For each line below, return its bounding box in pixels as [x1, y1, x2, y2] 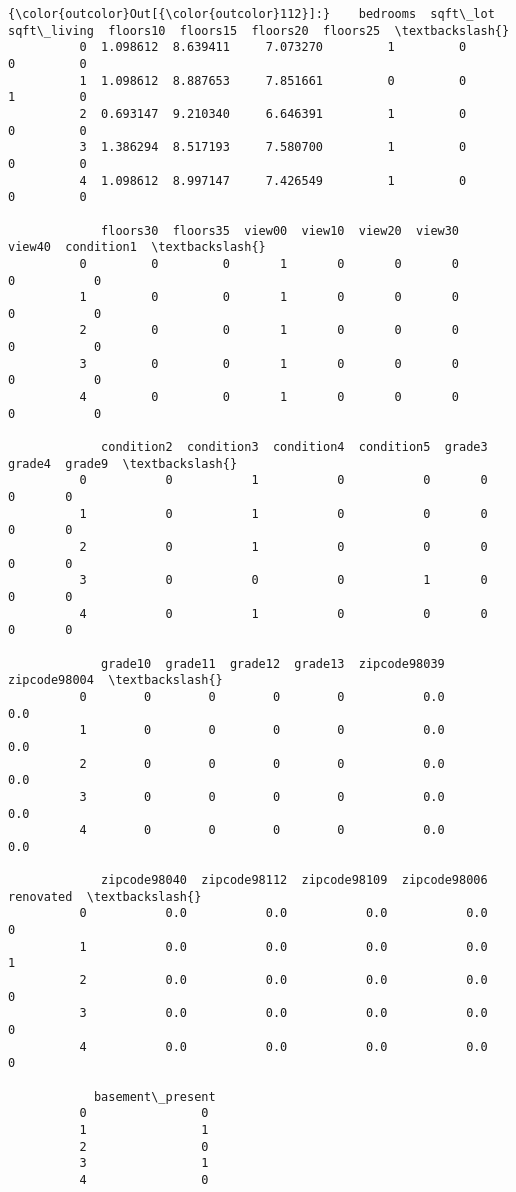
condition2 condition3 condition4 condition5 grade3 [101, 440, 488, 455]
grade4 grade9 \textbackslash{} [8, 456, 238, 471]
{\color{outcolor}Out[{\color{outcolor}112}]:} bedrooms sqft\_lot [8, 7, 495, 21]
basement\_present [93, 1089, 216, 1104]
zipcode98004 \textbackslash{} [8, 673, 223, 688]
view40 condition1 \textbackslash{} [8, 240, 266, 255]
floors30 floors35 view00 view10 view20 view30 [101, 223, 460, 238]
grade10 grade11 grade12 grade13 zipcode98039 [101, 656, 445, 671]
